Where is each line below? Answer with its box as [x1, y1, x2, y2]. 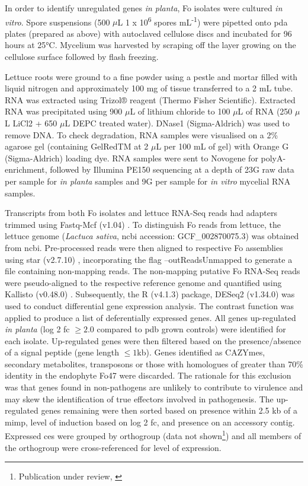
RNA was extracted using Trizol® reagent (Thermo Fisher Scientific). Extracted [5, 93, 296, 106]
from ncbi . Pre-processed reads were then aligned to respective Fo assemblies [5, 241, 283, 253]
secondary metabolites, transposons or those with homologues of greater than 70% [5, 357, 303, 370]
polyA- [261, 151, 286, 164]
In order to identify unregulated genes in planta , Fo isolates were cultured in [5, 2, 283, 14]
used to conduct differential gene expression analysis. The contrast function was [5, 299, 294, 312]
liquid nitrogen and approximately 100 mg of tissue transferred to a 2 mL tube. [5, 82, 293, 94]
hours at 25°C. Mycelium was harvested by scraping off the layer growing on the [5, 39, 296, 51]
